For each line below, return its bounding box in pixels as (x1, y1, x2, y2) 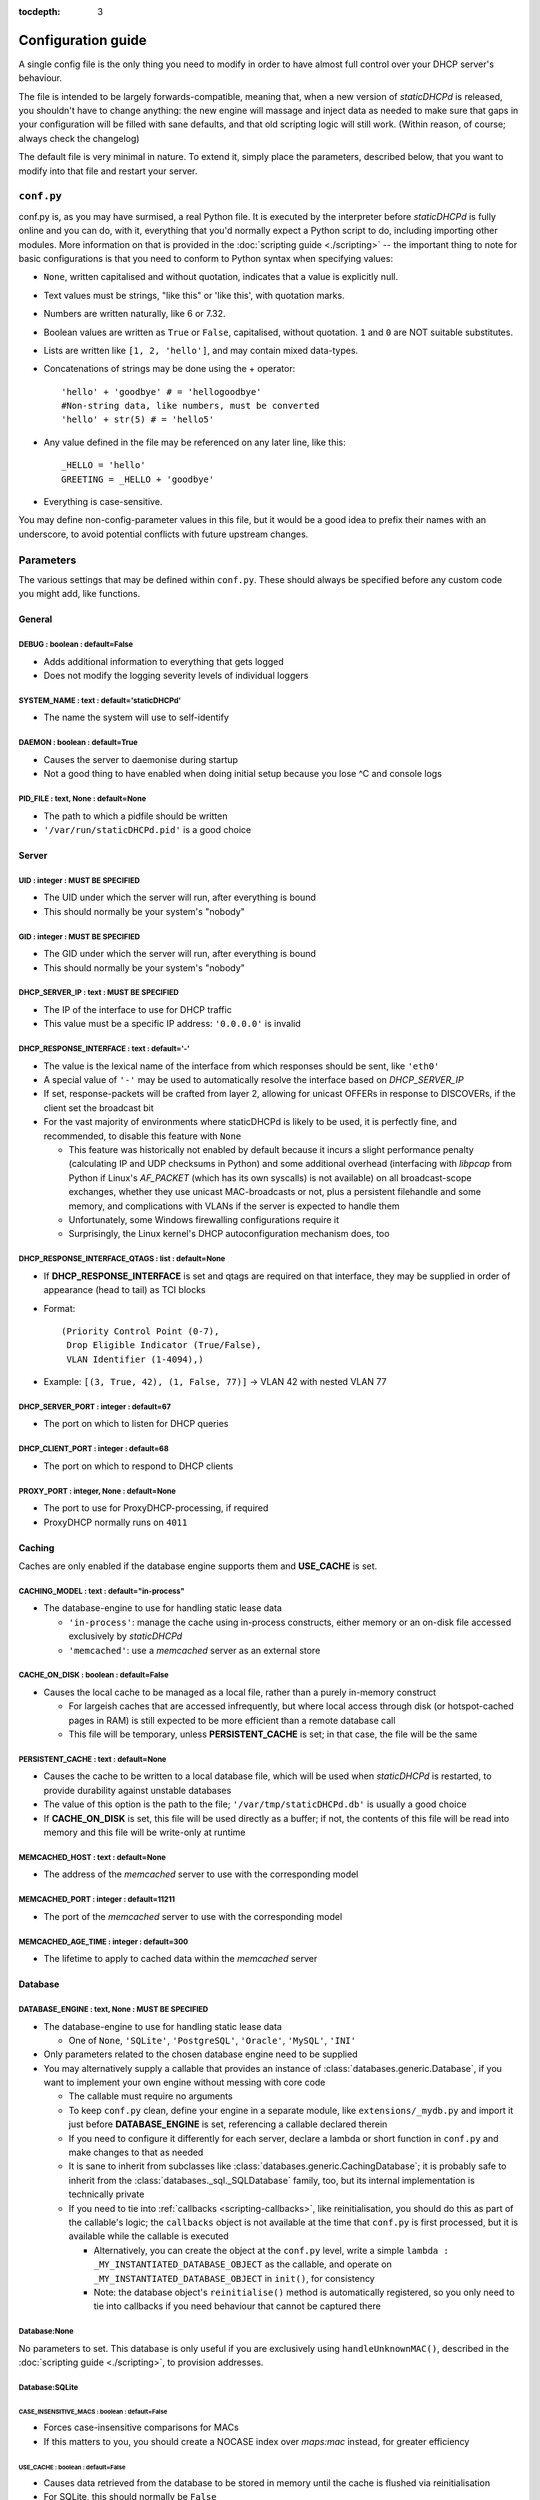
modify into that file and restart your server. (18, 165, 198, 177)
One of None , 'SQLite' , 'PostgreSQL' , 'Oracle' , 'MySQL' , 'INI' (68, 2034, 357, 2046)
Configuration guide (18, 31, 147, 49)
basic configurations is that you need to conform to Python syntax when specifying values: (18, 252, 394, 264)
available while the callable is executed (68, 2230, 229, 2242)
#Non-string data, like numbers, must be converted (61, 400, 320, 412)
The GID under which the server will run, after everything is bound (43, 948, 317, 960)
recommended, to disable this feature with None (43, 1130, 242, 1142)
